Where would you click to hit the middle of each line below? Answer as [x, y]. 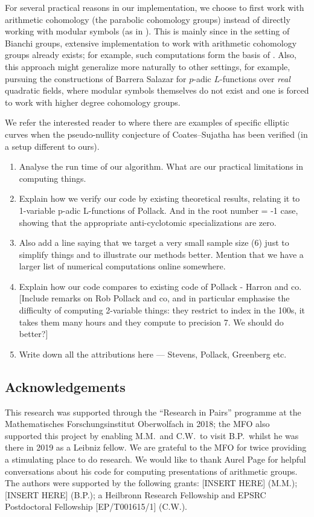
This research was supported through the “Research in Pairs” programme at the [153, 412]
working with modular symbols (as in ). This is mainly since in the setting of [147, 31]
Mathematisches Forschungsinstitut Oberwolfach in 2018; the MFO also [137, 424]
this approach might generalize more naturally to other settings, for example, [148, 66]
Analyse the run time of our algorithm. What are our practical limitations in [161, 166]
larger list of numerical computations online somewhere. [122, 266]
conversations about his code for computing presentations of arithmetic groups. [151, 471]
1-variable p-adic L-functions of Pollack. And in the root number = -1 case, [159, 210]
